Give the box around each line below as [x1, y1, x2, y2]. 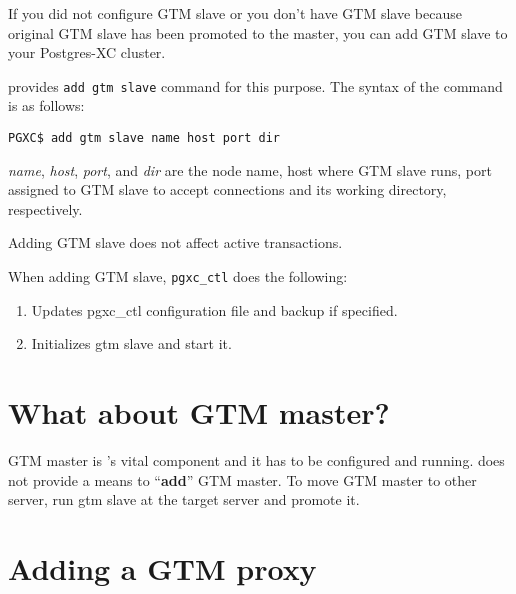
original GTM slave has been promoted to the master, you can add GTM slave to [8, 22, 508, 43]
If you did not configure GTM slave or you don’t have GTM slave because [8, 3, 462, 23]
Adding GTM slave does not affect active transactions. [8, 232, 343, 253]
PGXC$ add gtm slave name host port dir [8, 131, 281, 146]
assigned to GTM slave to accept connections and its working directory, [8, 179, 447, 200]
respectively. [8, 198, 83, 219]
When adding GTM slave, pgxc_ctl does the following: [8, 266, 348, 287]
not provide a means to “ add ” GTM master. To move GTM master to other [8, 469, 477, 490]
